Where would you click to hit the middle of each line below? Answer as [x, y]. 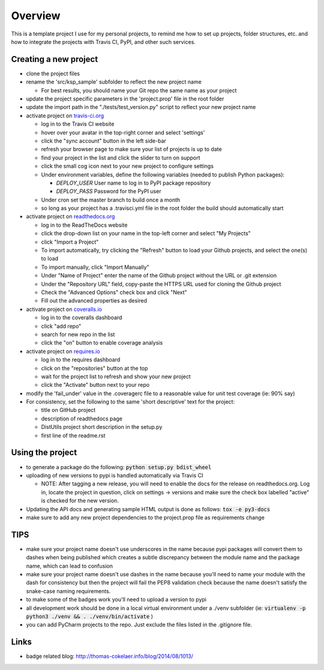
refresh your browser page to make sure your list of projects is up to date [131, 149]
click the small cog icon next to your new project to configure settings [127, 166]
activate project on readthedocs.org [70, 217]
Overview [36, 16]
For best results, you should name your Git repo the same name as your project [139, 90]
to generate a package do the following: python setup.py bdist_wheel [119, 467]
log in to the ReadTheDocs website [84, 225]
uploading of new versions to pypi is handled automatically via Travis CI [115, 475]
